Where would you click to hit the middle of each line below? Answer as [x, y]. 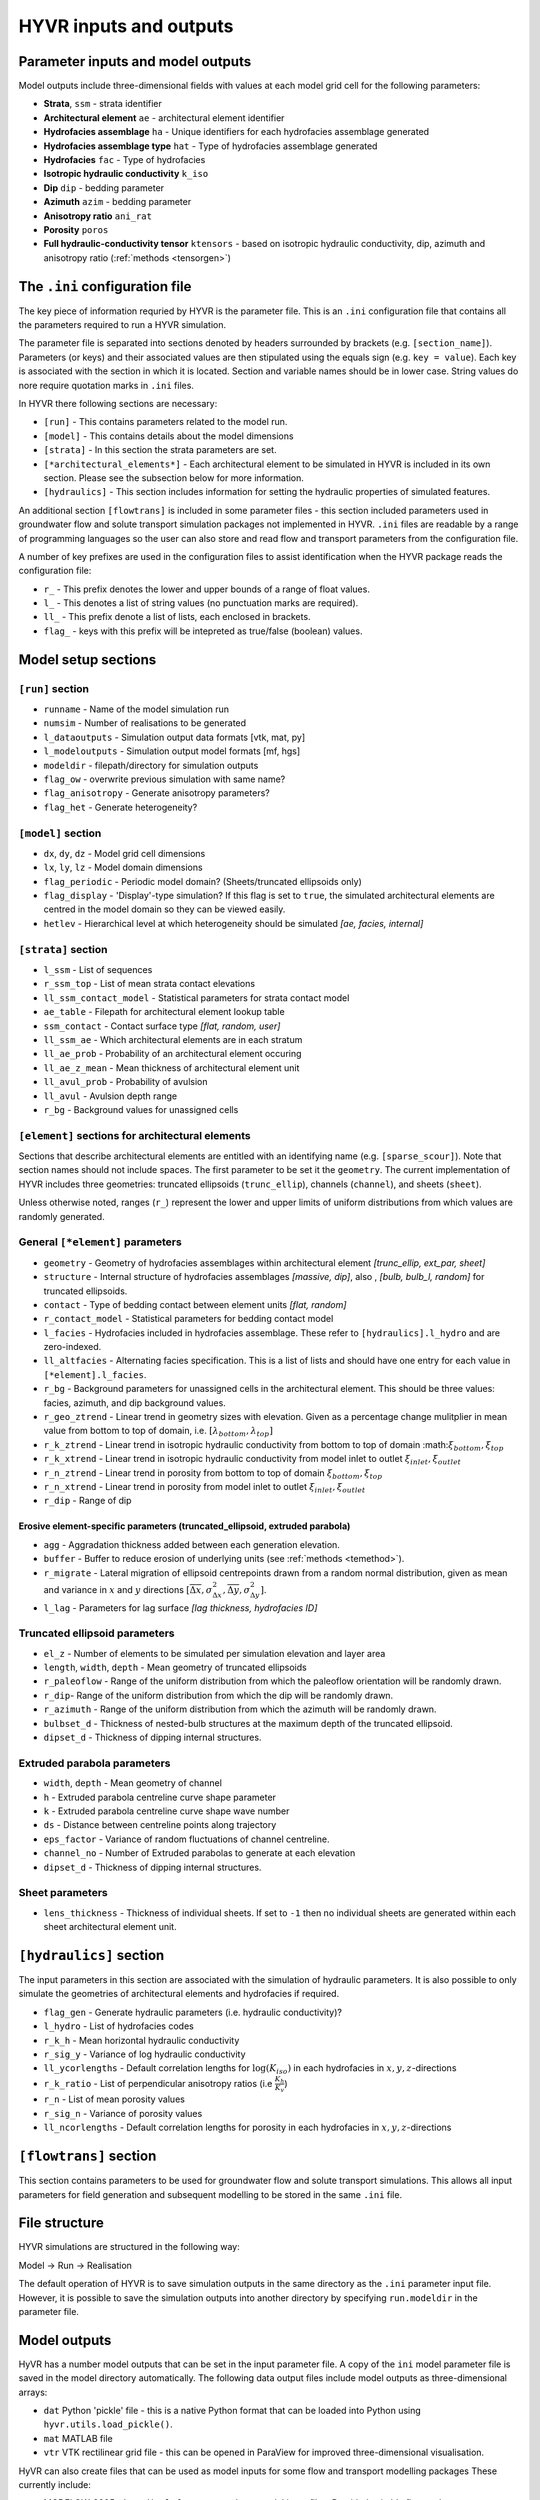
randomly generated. [61, 1216]
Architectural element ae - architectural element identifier [164, 117]
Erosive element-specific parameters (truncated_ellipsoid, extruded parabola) [184, 1526]
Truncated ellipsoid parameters [96, 1633]
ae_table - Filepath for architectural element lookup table [164, 1012]
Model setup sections [87, 659]
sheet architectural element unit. [110, 1927]
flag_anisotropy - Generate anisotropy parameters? [156, 793]
